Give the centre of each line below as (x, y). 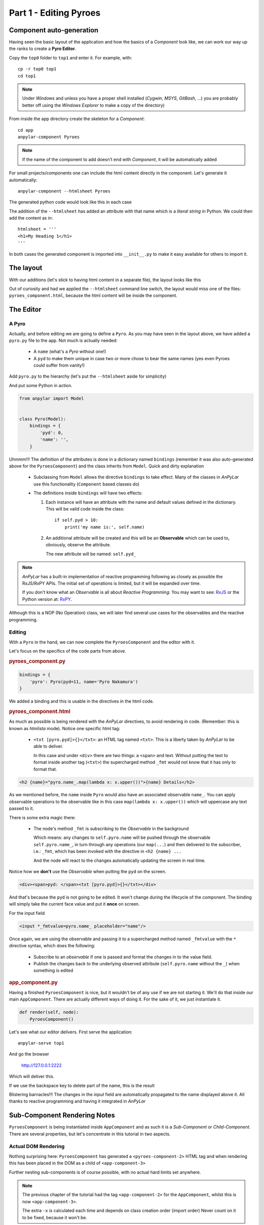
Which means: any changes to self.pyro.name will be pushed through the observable (122, 837)
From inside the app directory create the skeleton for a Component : (77, 119)
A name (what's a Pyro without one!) (70, 352)
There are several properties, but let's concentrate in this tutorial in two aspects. (90, 1134)
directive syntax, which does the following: (52, 946)
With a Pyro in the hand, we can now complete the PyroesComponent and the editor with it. (102, 642)
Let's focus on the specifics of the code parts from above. (68, 651)
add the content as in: (31, 218)
